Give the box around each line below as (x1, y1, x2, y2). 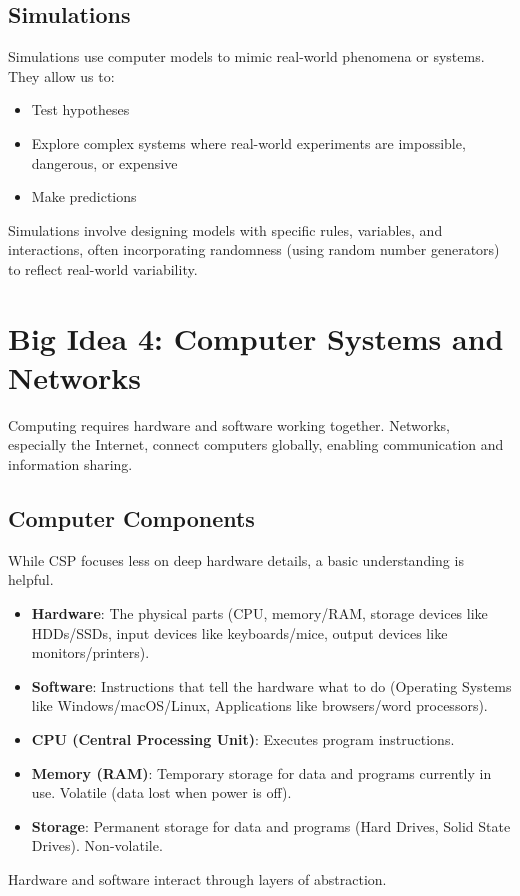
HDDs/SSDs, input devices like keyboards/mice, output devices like (31, 622, 448, 643)
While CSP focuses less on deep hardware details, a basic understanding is (8, 549, 464, 570)
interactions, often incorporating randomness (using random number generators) (8, 239, 500, 260)
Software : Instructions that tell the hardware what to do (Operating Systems (31, 675, 512, 696)
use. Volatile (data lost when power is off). (31, 782, 292, 803)
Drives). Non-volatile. (31, 835, 163, 856)
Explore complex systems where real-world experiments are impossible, (31, 132, 466, 153)
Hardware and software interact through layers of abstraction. (8, 868, 387, 889)
